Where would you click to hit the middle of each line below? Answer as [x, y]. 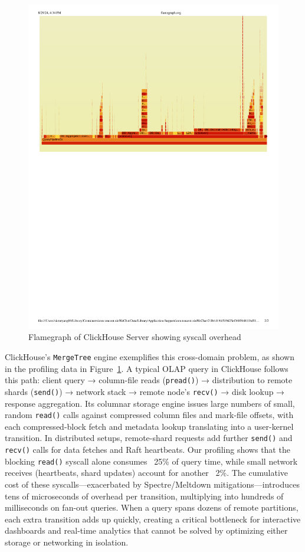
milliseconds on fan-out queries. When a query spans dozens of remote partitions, [152, 507]
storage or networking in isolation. [67, 542]
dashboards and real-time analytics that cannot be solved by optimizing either [146, 530]
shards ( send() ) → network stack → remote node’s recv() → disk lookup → [145, 391]
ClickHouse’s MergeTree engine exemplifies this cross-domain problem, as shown [150, 357]
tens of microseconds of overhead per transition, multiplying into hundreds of [144, 496]
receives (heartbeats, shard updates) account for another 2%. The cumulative [146, 473]
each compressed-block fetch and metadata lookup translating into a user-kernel [149, 426]
